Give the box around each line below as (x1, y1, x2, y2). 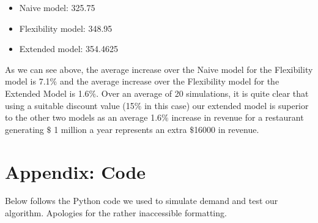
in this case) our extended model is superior (144, 99, 309, 112)
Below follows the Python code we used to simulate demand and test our (5, 194, 278, 207)
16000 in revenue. (194, 123, 259, 135)
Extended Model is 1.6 (5, 86, 89, 99)
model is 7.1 (5, 75, 50, 88)
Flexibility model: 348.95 (19, 21, 113, 34)
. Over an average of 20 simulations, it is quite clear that (96, 86, 309, 99)
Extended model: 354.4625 (19, 42, 119, 55)
